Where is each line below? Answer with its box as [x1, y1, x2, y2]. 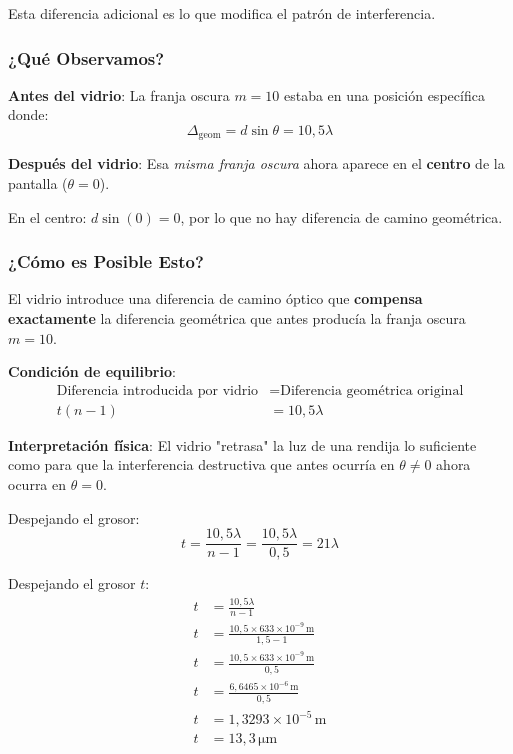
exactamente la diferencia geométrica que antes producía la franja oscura [8, 308, 466, 329]
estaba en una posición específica [283, 84, 485, 105]
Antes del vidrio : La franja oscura [8, 84, 230, 105]
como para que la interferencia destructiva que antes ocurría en [8, 454, 395, 475]
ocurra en [8, 474, 67, 495]
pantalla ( [8, 173, 68, 194]
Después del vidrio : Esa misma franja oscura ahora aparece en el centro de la [8, 153, 505, 174]
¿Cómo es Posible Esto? [8, 249, 204, 274]
